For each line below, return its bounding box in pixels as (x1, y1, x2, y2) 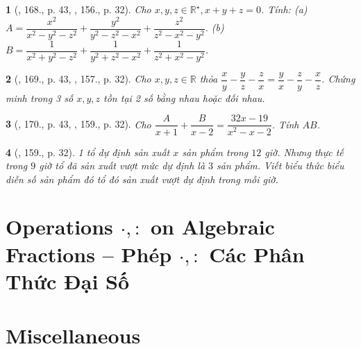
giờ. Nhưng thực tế (265, 144, 344, 159)
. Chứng (321, 71, 355, 86)
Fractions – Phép (6, 239, 172, 268)
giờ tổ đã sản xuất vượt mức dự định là (39, 158, 205, 173)
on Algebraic (150, 212, 275, 241)
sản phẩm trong (182, 144, 249, 159)
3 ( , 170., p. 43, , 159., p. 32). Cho (6, 117, 151, 131)
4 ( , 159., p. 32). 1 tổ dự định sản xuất (6, 144, 170, 159)
